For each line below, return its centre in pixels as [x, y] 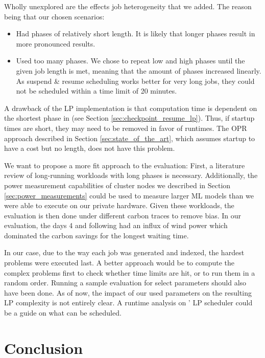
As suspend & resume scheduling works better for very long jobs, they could [135, 81]
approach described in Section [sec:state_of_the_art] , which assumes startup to [130, 138]
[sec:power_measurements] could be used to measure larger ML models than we [129, 195]
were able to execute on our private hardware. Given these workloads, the [119, 205]
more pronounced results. [56, 43]
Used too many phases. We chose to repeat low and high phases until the [130, 61]
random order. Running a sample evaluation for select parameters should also [125, 283]
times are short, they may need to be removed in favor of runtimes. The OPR [126, 128]
